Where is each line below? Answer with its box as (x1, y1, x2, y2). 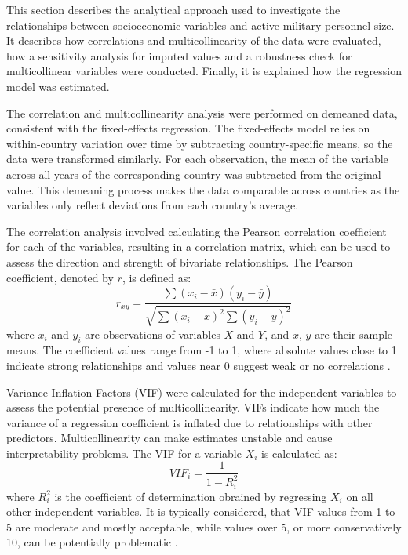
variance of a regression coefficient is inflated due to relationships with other (6, 414, 373, 430)
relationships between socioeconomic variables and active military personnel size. (6, 16, 395, 33)
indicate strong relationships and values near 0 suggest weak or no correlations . (6, 357, 391, 373)
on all (346, 488, 373, 504)
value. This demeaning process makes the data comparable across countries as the (6, 181, 400, 198)
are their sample (315, 325, 393, 342)
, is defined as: (122, 269, 191, 285)
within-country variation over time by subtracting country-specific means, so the (6, 135, 393, 151)
